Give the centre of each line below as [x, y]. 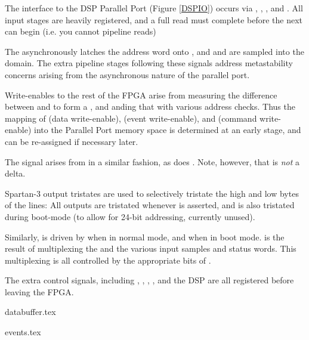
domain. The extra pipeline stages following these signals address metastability [149, 63]
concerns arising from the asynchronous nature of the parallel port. [127, 74]
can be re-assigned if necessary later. [72, 141]
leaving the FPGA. [39, 291]
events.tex [23, 332]
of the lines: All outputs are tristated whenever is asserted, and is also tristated [150, 205]
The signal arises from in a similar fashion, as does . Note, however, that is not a [152, 161]
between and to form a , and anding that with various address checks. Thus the [150, 106]
